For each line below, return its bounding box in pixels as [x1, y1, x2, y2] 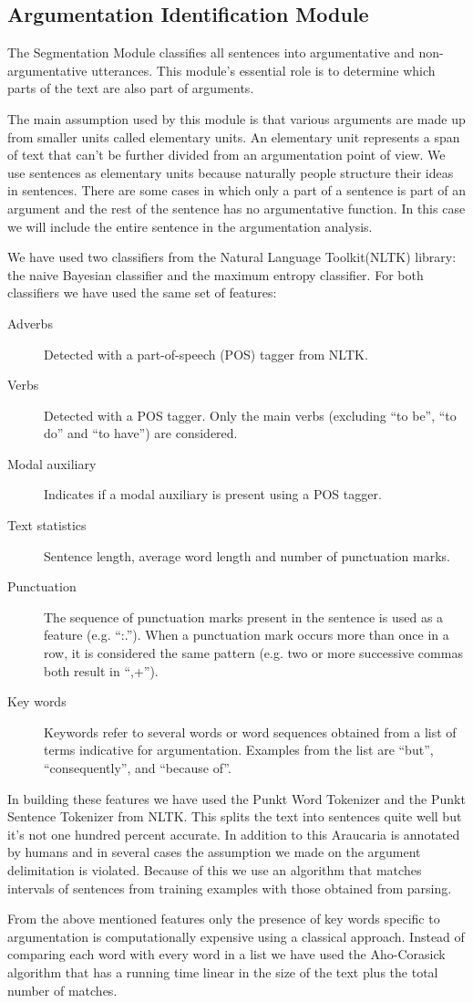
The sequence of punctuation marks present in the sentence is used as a [44, 607, 444, 626]
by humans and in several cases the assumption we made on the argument [7, 842, 421, 862]
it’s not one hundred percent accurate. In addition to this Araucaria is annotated [7, 824, 460, 843]
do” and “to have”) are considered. [44, 423, 238, 443]
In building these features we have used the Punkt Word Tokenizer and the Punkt [7, 789, 466, 808]
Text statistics [7, 516, 87, 535]
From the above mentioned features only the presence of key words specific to [7, 909, 440, 928]
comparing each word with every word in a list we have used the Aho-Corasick [7, 945, 446, 964]
